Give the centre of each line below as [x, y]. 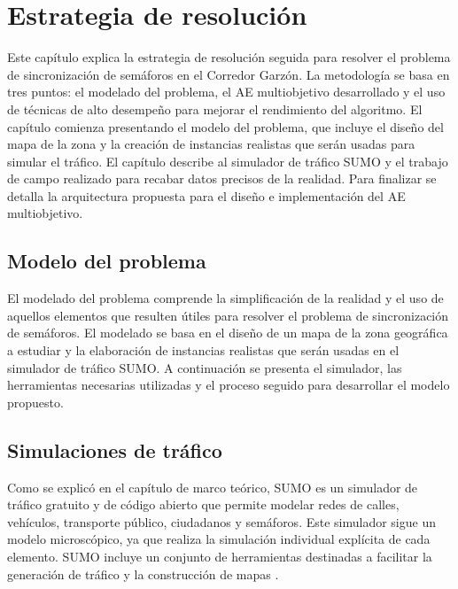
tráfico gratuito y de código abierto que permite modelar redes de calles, [203, 504]
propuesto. [35, 402]
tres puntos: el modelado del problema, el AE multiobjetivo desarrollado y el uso [226, 92]
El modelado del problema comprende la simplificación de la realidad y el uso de [225, 298]
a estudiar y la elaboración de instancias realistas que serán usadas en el [203, 350]
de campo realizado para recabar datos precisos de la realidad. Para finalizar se [222, 178]
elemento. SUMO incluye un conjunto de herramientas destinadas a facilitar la [220, 556]
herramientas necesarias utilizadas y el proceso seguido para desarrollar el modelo [229, 385]
